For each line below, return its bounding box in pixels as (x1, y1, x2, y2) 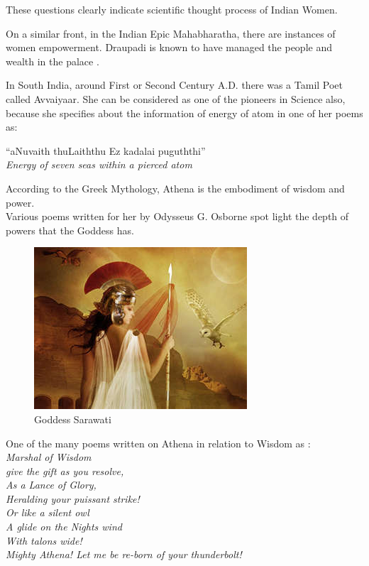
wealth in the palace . (6, 53, 99, 68)
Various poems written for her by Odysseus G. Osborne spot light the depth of (6, 209, 349, 224)
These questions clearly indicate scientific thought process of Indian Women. (6, 2, 338, 16)
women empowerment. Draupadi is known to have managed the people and (6, 40, 332, 55)
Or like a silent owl (6, 505, 89, 520)
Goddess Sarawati (34, 411, 111, 426)
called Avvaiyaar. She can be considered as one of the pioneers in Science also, (6, 91, 346, 106)
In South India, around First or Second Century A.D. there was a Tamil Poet (6, 77, 343, 92)
